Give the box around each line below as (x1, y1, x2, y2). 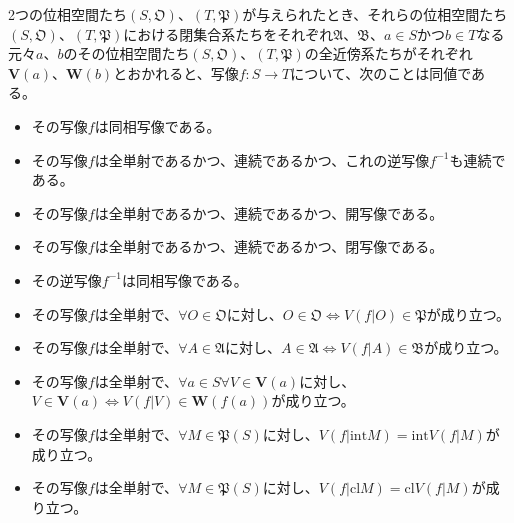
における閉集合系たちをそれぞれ (123, 23, 334, 44)
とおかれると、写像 (113, 62, 239, 83)
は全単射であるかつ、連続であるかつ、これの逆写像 (94, 149, 430, 170)
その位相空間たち (77, 43, 190, 64)
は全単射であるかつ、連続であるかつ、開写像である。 (94, 202, 444, 223)
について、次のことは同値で (290, 62, 472, 83)
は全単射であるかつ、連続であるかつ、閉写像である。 (94, 236, 444, 257)
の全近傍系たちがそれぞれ (304, 43, 473, 64)
